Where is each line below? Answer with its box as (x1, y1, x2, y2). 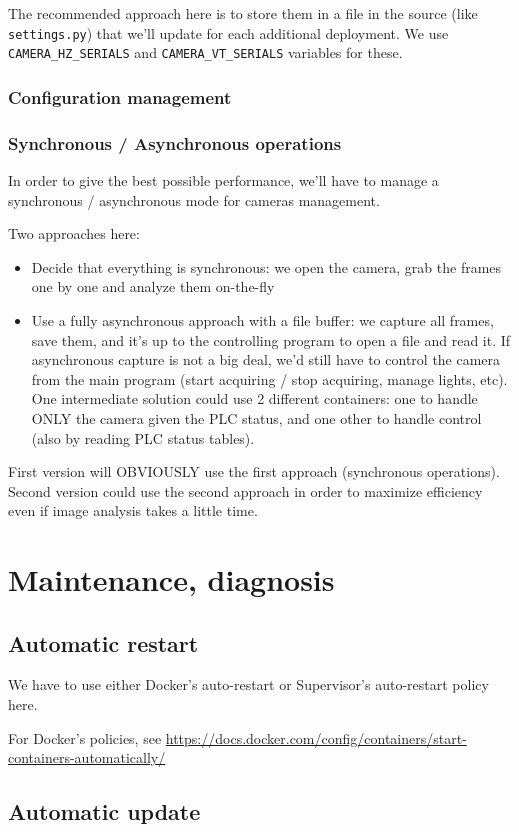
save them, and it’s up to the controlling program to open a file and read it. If (31, 329, 511, 350)
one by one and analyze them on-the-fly (31, 276, 275, 297)
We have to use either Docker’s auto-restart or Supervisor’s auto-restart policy (8, 674, 489, 695)
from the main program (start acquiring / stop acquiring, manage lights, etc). (31, 368, 508, 389)
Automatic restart (8, 627, 199, 658)
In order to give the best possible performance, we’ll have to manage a (8, 169, 439, 190)
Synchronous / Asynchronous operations (8, 130, 342, 155)
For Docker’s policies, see (8, 727, 162, 748)
